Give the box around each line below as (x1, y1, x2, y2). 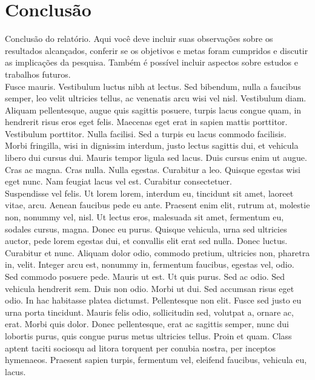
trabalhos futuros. (5, 67, 71, 80)
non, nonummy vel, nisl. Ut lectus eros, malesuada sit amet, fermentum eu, (5, 211, 284, 223)
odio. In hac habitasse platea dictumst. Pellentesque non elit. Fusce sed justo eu (5, 294, 302, 307)
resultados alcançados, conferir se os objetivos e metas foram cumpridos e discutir (5, 44, 308, 56)
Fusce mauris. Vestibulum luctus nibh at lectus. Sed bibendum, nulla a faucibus (5, 80, 301, 92)
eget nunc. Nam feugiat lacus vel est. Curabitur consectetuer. (5, 175, 232, 188)
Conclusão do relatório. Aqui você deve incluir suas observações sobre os (5, 32, 273, 45)
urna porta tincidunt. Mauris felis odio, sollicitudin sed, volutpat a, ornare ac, (5, 305, 294, 318)
